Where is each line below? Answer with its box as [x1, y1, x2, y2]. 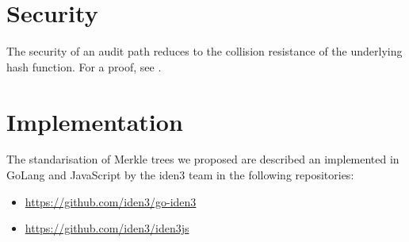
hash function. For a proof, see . [6, 58, 162, 75]
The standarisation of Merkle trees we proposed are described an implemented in [6, 151, 399, 167]
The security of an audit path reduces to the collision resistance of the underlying [6, 43, 403, 60]
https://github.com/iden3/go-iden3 [25, 193, 197, 209]
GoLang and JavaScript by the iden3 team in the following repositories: [6, 167, 354, 183]
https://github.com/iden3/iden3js [25, 220, 189, 236]
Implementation [6, 105, 183, 137]
